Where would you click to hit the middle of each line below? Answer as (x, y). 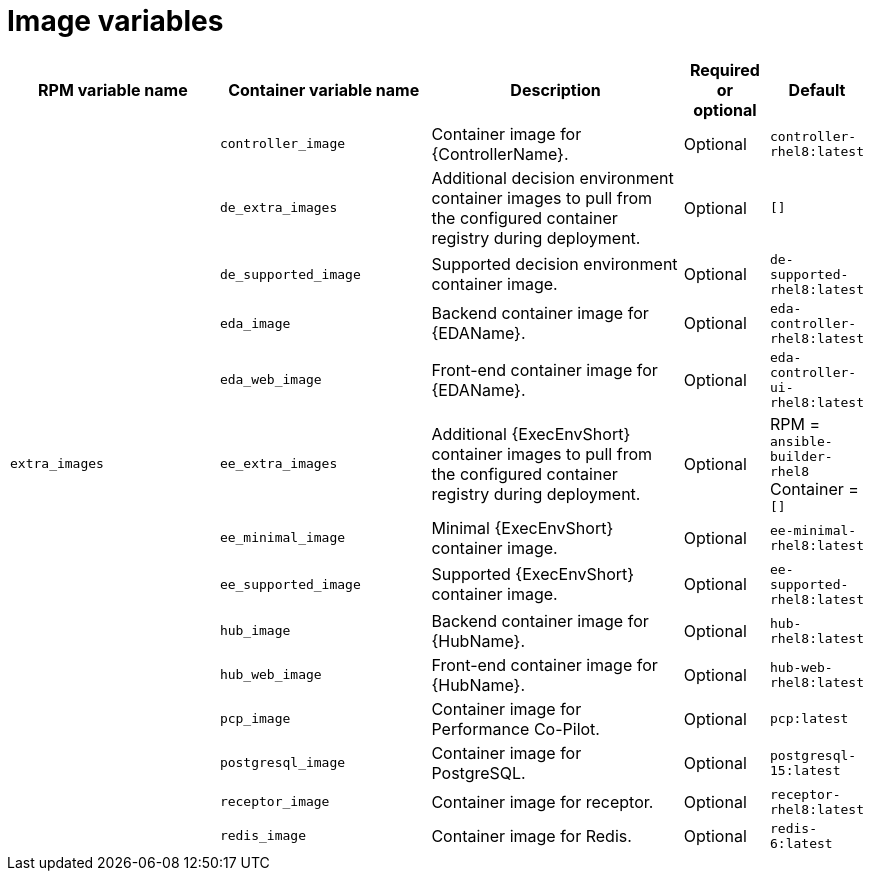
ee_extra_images (278, 464)
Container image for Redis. (531, 835)
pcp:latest (809, 719)
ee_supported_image (290, 584)
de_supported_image (290, 274)
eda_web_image (270, 380)
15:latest (805, 770)
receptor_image (274, 802)
